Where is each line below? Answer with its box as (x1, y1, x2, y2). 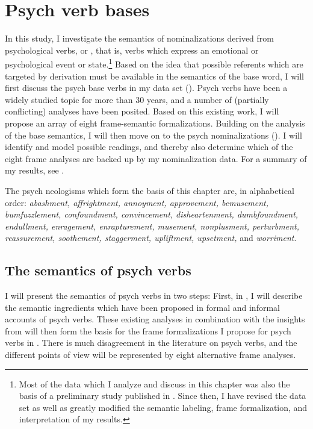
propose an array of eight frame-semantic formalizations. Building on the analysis (5, 116, 305, 129)
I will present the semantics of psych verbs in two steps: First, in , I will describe (5, 289, 303, 302)
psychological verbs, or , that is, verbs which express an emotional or (5, 43, 259, 56)
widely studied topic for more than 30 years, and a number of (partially (5, 93, 269, 105)
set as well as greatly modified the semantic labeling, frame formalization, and (19, 401, 308, 413)
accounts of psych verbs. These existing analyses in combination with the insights (5, 313, 305, 325)
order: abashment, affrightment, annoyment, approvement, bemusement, (5, 196, 269, 208)
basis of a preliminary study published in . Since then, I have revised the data (19, 389, 306, 402)
